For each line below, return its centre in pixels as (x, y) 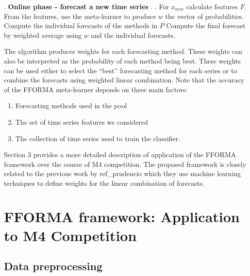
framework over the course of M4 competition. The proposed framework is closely (125, 164)
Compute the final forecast (206, 25)
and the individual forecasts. (133, 35)
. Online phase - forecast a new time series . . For (86, 6)
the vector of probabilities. (205, 16)
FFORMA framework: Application (122, 216)
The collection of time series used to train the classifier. (98, 138)
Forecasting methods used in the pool (71, 106)
